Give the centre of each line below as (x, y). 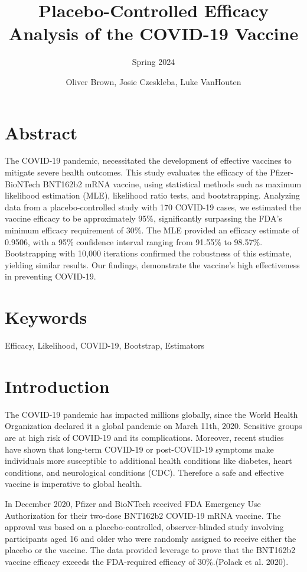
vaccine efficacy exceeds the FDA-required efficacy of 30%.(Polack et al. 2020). (147, 561)
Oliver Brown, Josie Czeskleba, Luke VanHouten (153, 81)
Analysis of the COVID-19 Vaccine (153, 33)
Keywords (46, 317)
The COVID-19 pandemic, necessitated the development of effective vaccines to (148, 160)
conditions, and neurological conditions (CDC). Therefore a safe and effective (144, 472)
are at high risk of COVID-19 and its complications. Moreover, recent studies (144, 437)
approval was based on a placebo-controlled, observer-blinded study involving (144, 527)
